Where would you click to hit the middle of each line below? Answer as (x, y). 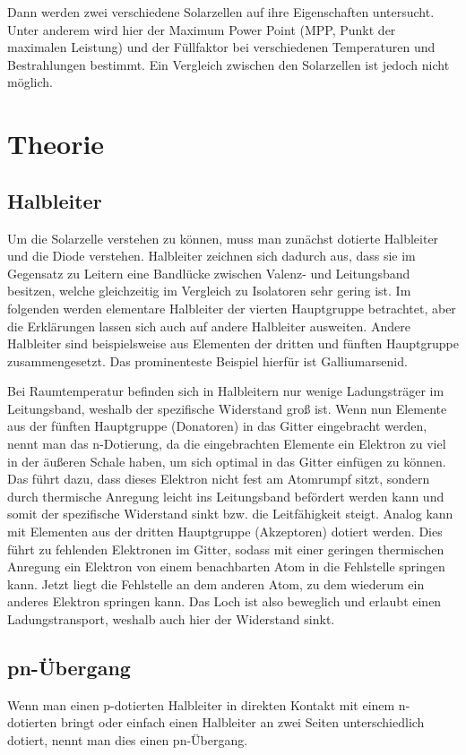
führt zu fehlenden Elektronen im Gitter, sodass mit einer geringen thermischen (226, 549)
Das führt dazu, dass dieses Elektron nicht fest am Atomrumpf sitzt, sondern (219, 479)
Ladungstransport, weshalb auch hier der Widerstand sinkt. (171, 619)
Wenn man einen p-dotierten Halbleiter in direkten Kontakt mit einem (201, 704)
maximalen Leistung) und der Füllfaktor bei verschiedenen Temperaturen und (221, 47)
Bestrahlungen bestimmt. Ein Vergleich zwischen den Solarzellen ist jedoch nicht (229, 64)
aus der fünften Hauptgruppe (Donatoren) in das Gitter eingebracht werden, (217, 426)
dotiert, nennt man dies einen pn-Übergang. (128, 740)
